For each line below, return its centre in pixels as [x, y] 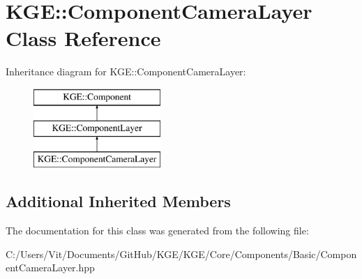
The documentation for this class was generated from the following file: [157, 231]
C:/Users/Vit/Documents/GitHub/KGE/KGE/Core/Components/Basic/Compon [181, 254]
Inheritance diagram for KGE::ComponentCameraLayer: [126, 71]
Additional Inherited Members [118, 201]
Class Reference [83, 38]
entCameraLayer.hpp [50, 267]
